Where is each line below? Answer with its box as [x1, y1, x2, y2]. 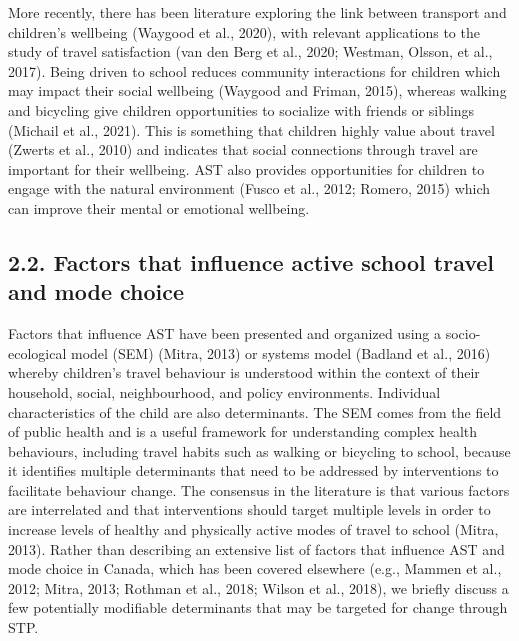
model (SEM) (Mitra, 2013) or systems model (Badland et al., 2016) [70, 342, 491, 363]
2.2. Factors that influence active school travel [8, 246, 495, 277]
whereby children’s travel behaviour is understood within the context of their [8, 362, 480, 383]
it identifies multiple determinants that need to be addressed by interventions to [8, 460, 499, 481]
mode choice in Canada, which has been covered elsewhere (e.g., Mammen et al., [8, 558, 502, 579]
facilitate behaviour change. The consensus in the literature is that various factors [8, 479, 510, 500]
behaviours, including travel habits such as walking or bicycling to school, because [8, 440, 511, 461]
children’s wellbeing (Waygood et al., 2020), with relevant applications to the [8, 21, 480, 42]
